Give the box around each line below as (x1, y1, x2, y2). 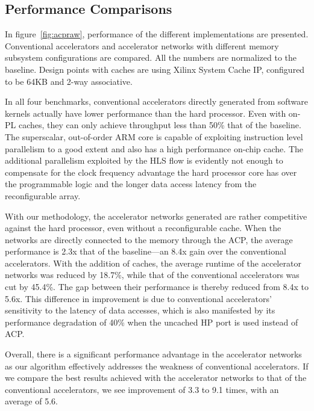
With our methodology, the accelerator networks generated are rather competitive (5, 209, 307, 222)
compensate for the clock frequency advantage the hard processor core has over (5, 165, 297, 178)
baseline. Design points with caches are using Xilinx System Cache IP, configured (5, 63, 305, 75)
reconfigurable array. (5, 189, 81, 202)
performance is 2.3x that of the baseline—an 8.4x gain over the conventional (5, 245, 286, 258)
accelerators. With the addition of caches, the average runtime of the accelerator (5, 256, 301, 269)
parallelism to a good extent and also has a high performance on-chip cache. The (5, 142, 303, 155)
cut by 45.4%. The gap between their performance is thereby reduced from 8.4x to (5, 280, 309, 293)
